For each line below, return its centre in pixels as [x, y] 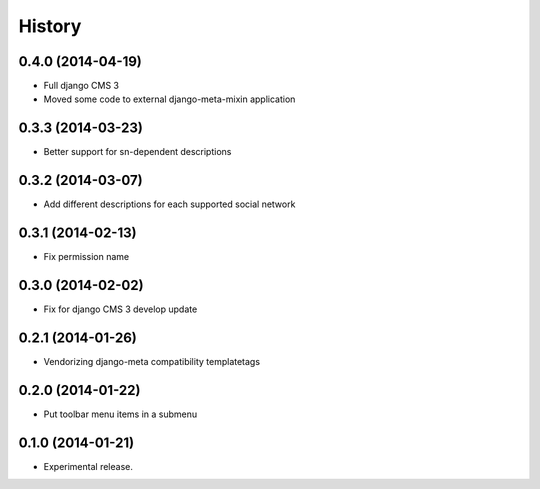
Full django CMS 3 [81, 86]
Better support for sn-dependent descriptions [137, 152]
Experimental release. [88, 466]
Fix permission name [86, 257]
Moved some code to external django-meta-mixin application [169, 99]
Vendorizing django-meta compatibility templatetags [151, 361]
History [50, 26]
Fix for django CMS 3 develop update [120, 309]
